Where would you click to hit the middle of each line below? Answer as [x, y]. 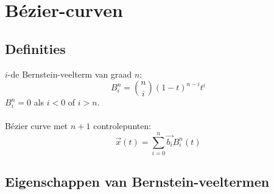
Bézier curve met [37, 126]
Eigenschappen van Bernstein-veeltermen [137, 182]
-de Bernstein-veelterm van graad [70, 74]
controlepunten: [122, 126]
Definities [35, 48]
